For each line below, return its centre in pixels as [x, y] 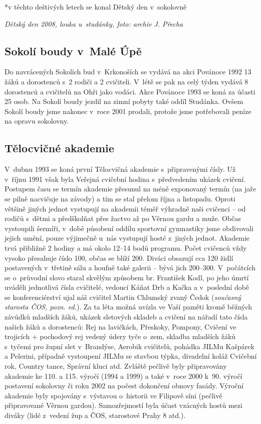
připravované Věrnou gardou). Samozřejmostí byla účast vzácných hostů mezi [123, 405]
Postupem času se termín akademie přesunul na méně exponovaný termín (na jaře [130, 189]
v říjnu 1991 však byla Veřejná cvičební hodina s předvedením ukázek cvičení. [125, 179]
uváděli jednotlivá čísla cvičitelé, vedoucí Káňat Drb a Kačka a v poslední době [127, 287]
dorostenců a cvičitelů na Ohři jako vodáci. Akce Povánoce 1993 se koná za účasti [130, 91]
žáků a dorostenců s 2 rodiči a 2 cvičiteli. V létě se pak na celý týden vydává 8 [126, 81]
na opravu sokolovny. [37, 121]
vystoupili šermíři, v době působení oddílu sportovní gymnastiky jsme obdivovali [129, 228]
